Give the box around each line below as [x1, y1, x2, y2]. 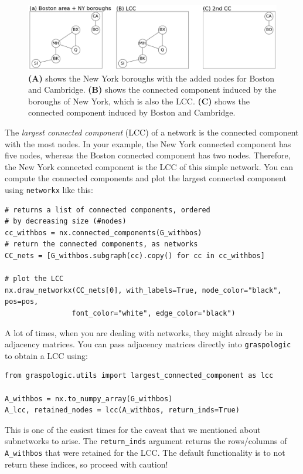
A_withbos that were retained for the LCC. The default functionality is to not [5, 446, 285, 458]
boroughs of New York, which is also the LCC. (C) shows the [28, 94, 250, 107]
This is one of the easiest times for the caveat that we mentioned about [5, 423, 261, 435]
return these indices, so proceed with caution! [5, 458, 168, 470]
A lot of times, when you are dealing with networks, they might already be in [5, 326, 283, 338]
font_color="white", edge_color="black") [72, 309, 236, 317]
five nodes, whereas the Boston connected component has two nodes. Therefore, [5, 149, 291, 161]
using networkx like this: [5, 183, 93, 195]
